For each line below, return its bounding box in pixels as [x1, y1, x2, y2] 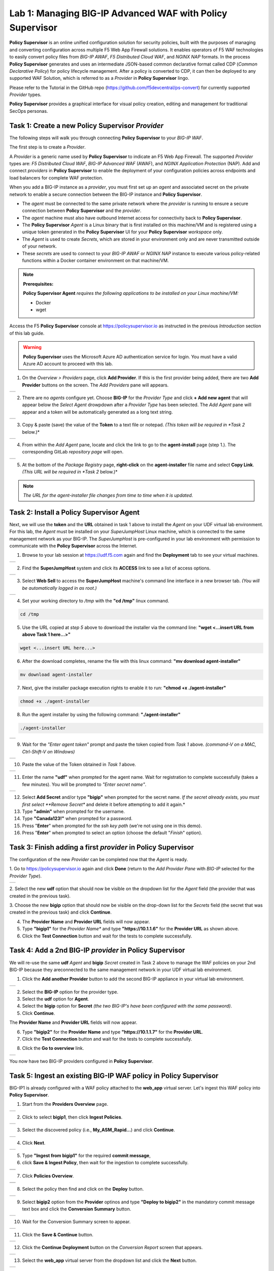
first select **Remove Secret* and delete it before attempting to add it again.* [22, 801, 185, 807]
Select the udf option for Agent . [22, 996, 89, 1002]
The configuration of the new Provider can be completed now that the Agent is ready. [9, 857, 188, 863]
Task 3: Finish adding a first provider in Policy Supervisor [9, 843, 194, 852]
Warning [23, 344, 42, 350]
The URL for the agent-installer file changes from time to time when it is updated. [23, 492, 193, 498]
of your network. [22, 243, 57, 249]
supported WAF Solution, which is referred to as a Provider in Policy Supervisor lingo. [9, 75, 190, 81]
